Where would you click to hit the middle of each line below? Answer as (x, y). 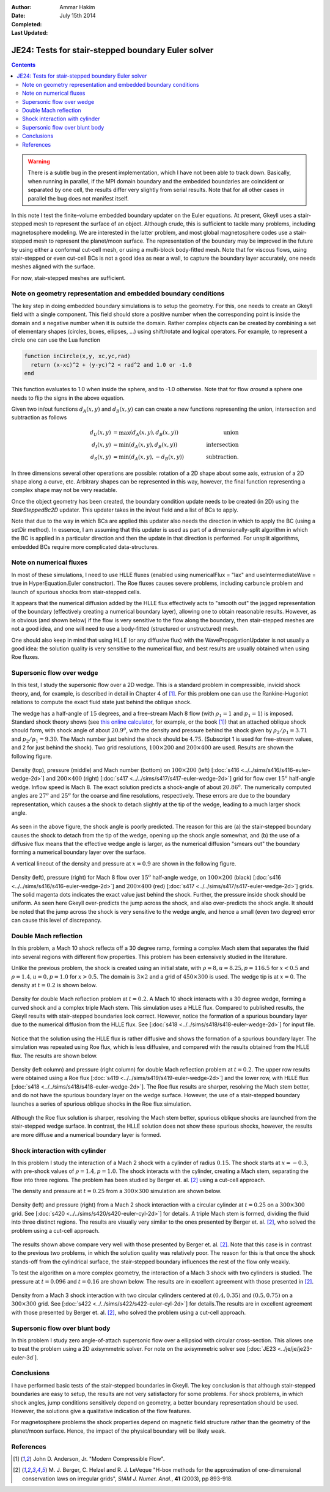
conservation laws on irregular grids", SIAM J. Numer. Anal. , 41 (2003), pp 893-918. (128, 1479)
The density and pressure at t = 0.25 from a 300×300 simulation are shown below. (116, 1191)
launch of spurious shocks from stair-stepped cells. (76, 592)
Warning (39, 161)
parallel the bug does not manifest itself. (78, 198)
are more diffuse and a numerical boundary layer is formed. (86, 1134)
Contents (24, 65)
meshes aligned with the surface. (53, 266)
